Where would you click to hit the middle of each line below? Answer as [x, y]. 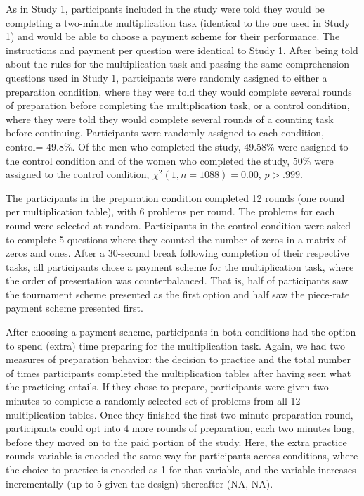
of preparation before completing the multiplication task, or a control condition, [178, 105]
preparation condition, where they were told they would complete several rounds [179, 91]
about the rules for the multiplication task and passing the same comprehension [178, 64]
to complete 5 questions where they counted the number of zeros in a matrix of [176, 239]
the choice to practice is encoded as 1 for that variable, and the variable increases [181, 469]
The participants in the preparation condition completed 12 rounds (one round [175, 197]
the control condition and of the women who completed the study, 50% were [170, 160]
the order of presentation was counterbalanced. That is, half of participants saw [177, 280]
